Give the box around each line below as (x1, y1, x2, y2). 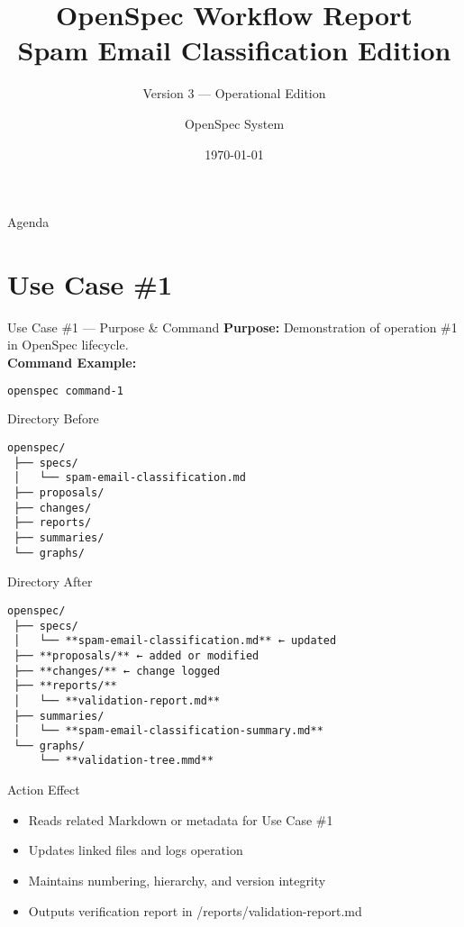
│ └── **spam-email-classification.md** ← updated (14, 634, 337, 648)
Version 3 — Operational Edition (142, 84, 326, 103)
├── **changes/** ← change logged (14, 664, 221, 677)
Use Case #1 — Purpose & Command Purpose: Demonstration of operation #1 (7, 317, 458, 336)
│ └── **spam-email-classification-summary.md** (14, 724, 323, 738)
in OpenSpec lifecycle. (7, 335, 129, 354)
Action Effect (7, 780, 80, 799)
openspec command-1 (7, 384, 123, 397)
